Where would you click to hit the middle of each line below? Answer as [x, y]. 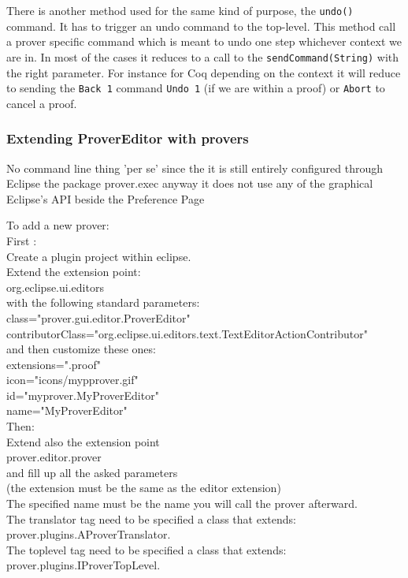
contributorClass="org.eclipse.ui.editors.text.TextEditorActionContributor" [187, 333]
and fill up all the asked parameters [92, 472]
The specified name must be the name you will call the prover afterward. [182, 503]
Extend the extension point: [74, 272]
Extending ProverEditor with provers [128, 138]
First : [22, 240]
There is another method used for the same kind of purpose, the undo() [180, 10]
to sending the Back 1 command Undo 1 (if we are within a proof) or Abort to [196, 88]
